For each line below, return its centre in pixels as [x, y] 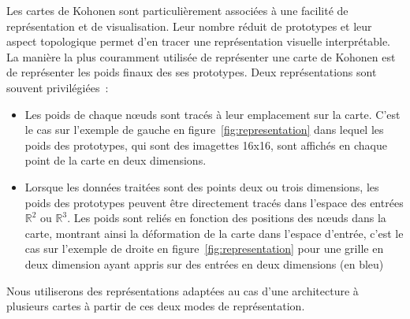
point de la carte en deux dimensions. [116, 160]
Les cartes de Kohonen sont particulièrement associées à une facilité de [177, 10]
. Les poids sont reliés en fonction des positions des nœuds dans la [227, 218]
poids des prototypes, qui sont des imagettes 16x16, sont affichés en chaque [206, 145]
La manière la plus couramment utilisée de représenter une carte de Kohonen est [201, 56]
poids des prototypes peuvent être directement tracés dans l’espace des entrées [214, 202]
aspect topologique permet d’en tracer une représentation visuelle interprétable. [199, 41]
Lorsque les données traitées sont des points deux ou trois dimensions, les [202, 186]
